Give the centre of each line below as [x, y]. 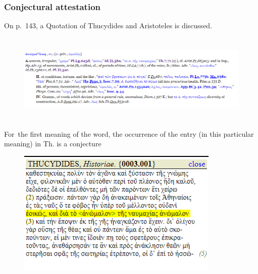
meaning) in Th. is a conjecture [53, 144]
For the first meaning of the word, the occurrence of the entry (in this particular [129, 133]
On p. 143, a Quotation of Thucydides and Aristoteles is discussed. [108, 25]
